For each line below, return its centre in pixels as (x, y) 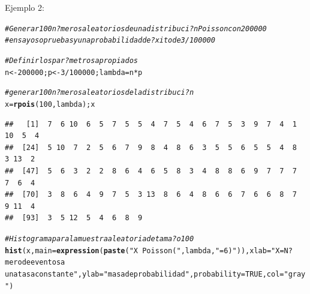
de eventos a (43, 262)
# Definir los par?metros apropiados (71, 60)
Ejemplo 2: (25, 7)
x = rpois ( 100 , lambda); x (50, 104)
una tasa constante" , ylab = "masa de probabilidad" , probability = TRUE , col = (145, 274)
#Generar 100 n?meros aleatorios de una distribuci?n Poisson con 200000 (136, 28)
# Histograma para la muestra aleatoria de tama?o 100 (100, 238)
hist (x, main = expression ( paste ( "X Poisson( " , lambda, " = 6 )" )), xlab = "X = (145, 250)
